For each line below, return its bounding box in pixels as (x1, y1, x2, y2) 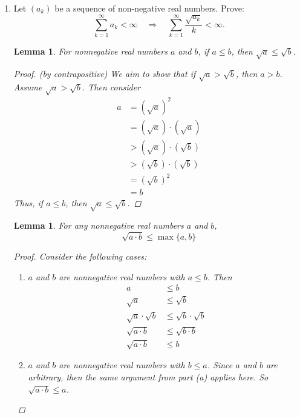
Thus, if (13, 197, 44, 209)
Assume (13, 81, 42, 93)
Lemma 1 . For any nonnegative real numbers (13, 219, 184, 232)
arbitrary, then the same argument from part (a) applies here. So (28, 371, 269, 383)
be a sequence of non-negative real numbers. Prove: (54, 2, 244, 14)
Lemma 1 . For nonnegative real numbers (13, 44, 168, 57)
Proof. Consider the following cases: (13, 249, 147, 262)
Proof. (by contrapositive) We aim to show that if (13, 67, 196, 79)
